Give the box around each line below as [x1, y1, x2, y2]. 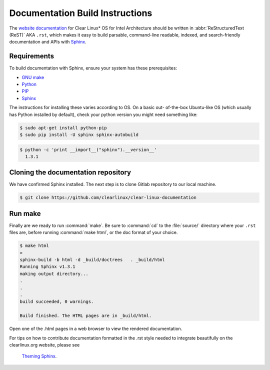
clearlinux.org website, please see [9, 341, 80, 347]
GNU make [21, 74, 44, 80]
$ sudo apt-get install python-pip [19, 125, 107, 130]
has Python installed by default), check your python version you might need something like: [9, 111, 197, 117]
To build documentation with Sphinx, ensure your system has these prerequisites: [9, 65, 177, 71]
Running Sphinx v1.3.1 [19, 264, 75, 269]
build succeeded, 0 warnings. [19, 299, 94, 304]
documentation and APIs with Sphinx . [9, 39, 87, 45]
